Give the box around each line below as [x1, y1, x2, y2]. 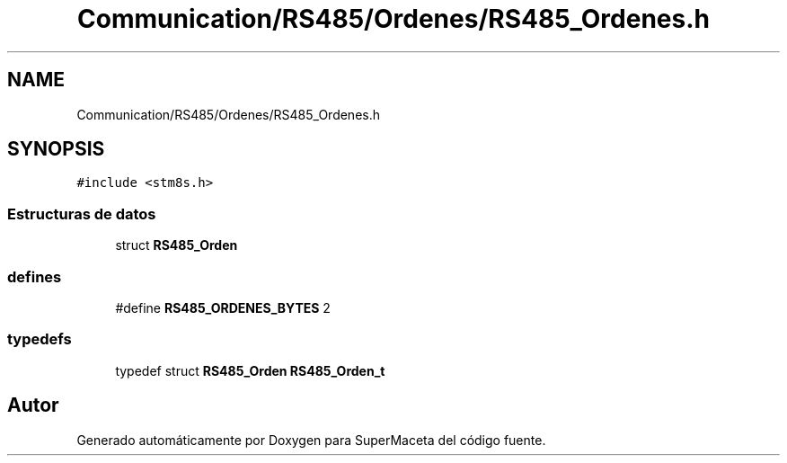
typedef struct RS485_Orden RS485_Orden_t [115, 362, 385, 378]
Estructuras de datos [7, 204, 156, 223]
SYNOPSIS [7, 138, 105, 161]
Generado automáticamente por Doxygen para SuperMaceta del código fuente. [76, 432, 546, 448]
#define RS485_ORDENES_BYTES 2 [115, 299, 331, 316]
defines [7, 267, 62, 286]
